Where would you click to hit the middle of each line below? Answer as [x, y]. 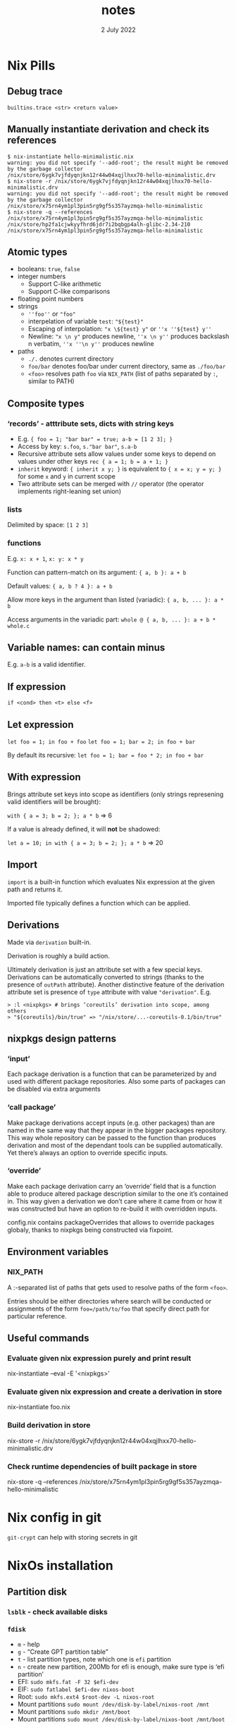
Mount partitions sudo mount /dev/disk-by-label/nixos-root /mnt [113, 1704]
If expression [37, 687]
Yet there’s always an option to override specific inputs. [88, 1152]
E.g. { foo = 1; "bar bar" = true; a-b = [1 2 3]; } [95, 439]
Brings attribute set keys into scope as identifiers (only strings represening [116, 794]
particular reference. [37, 1316]
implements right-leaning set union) [69, 491]
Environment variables [58, 1252]
